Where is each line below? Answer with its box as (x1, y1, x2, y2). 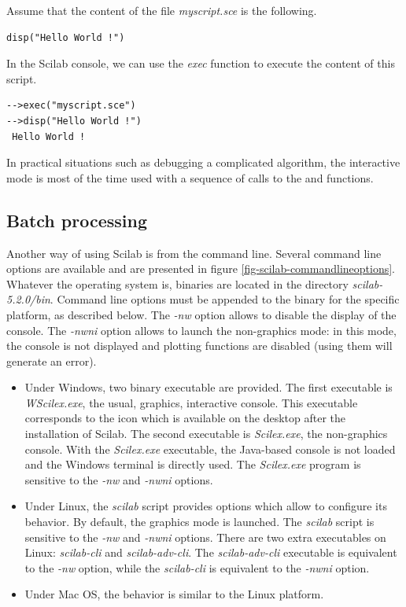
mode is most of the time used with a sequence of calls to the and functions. (6, 169, 374, 186)
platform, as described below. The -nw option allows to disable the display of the (6, 306, 397, 322)
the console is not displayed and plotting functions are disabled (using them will (6, 337, 393, 354)
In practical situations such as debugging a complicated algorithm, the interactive (6, 154, 400, 171)
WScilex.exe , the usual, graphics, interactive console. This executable (24, 394, 358, 410)
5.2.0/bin (6, 291, 50, 307)
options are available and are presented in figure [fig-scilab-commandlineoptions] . (6, 260, 396, 277)
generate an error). (6, 352, 97, 369)
